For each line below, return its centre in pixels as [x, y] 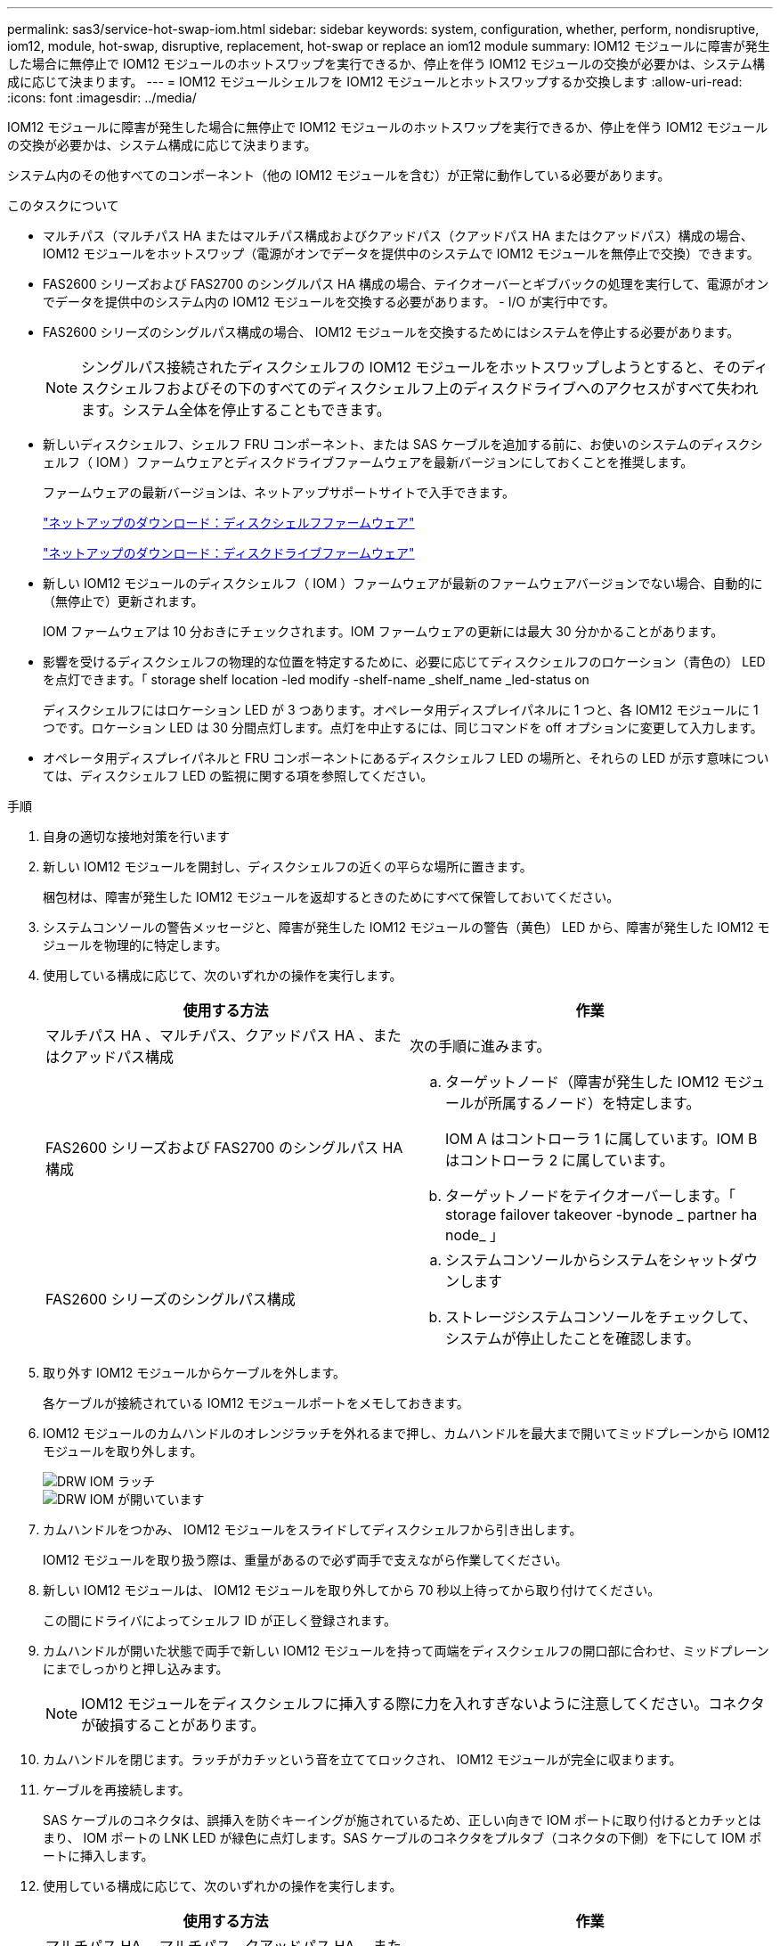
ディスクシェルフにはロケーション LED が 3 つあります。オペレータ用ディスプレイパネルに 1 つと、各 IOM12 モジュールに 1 [401, 710]
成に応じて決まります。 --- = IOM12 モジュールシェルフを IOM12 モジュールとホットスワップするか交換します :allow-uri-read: [375, 82]
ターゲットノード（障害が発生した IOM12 [582, 1082]
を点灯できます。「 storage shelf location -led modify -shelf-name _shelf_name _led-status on [316, 679]
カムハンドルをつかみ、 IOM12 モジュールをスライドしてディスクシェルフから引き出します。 [313, 1529]
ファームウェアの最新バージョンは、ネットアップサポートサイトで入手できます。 [279, 492]
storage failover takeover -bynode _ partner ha [601, 1214]
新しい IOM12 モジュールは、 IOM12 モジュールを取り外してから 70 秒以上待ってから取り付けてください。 [352, 1590]
